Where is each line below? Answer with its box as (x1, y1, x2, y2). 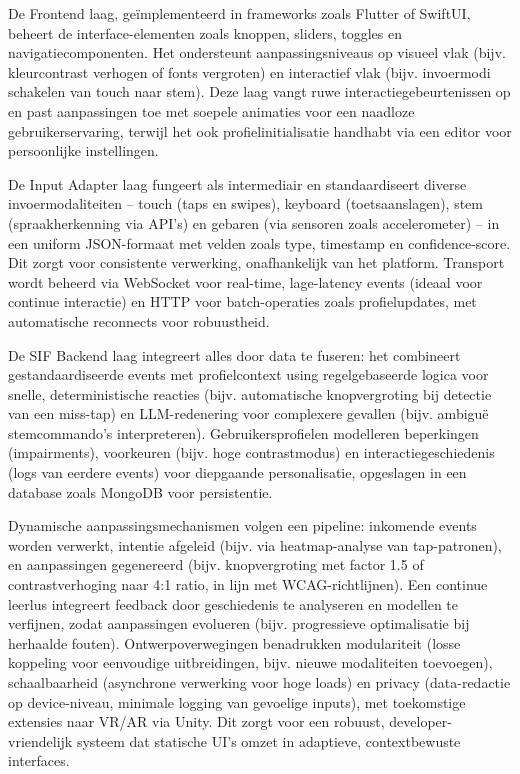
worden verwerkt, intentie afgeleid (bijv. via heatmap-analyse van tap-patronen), (8, 534, 502, 555)
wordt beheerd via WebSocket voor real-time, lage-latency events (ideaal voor (8, 271, 483, 292)
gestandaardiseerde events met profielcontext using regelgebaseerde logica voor (8, 364, 489, 385)
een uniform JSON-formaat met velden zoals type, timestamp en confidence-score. (8, 232, 511, 253)
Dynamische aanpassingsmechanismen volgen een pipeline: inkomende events (8, 515, 477, 536)
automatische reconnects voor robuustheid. (8, 310, 270, 331)
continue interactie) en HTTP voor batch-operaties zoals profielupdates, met (8, 291, 477, 312)
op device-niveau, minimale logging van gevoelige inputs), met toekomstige (8, 691, 466, 712)
